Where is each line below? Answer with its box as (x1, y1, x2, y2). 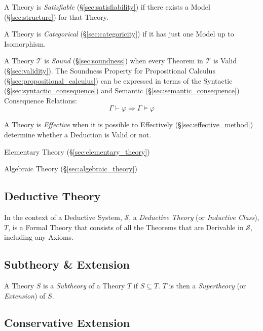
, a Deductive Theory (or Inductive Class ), (129, 211, 259, 222)
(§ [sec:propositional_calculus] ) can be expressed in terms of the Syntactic (4, 75, 233, 86)
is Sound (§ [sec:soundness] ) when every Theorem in (44, 55, 203, 66)
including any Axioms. (4, 232, 73, 242)
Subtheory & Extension (4, 256, 130, 272)
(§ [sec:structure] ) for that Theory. (4, 11, 108, 22)
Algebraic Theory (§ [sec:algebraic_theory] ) (4, 163, 137, 174)
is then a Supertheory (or (169, 280, 246, 290)
